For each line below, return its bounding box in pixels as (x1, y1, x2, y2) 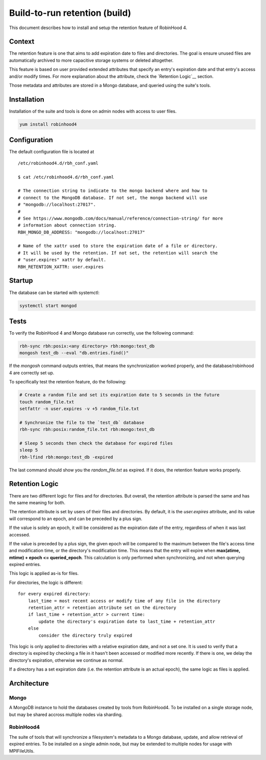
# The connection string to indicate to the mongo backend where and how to (18, 188, 208, 193)
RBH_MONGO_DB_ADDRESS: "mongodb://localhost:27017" (18, 229, 145, 235)
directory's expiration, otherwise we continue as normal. (9, 657, 124, 663)
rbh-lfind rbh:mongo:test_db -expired (19, 454, 113, 460)
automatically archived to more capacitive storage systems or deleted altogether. (9, 57, 174, 63)
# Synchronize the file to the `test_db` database (19, 419, 145, 425)
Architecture (9, 679, 49, 687)
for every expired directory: (18, 591, 91, 597)
